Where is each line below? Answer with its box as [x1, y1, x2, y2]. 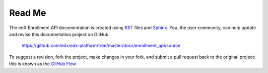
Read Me [9, 7, 47, 18]
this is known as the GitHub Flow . [9, 61, 77, 67]
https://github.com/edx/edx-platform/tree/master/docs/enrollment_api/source [21, 42, 181, 49]
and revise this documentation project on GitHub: [9, 31, 110, 37]
